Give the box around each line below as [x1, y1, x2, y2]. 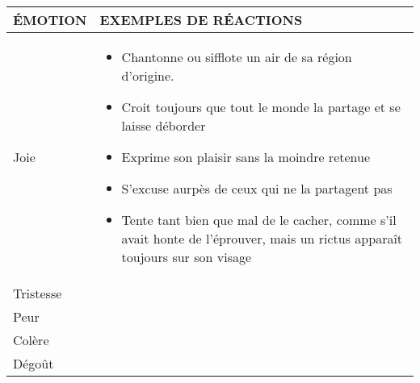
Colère [13, 331, 49, 349]
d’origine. [121, 66, 174, 85]
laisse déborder [121, 116, 206, 135]
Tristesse [13, 284, 62, 302]
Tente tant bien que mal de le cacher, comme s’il [121, 210, 397, 229]
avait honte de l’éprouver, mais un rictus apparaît [121, 229, 403, 248]
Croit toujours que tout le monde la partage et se [121, 98, 401, 116]
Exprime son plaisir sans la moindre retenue [121, 148, 371, 166]
